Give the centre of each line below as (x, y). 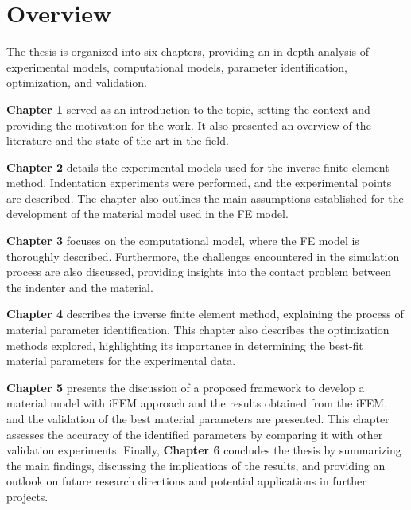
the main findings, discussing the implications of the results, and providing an (196, 465)
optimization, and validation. (77, 82)
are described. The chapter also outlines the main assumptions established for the (205, 198)
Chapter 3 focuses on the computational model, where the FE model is (183, 241)
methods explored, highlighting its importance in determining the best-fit (185, 345)
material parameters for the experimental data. (121, 361)
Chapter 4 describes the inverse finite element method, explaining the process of (205, 314)
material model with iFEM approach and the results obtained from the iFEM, (197, 403)
